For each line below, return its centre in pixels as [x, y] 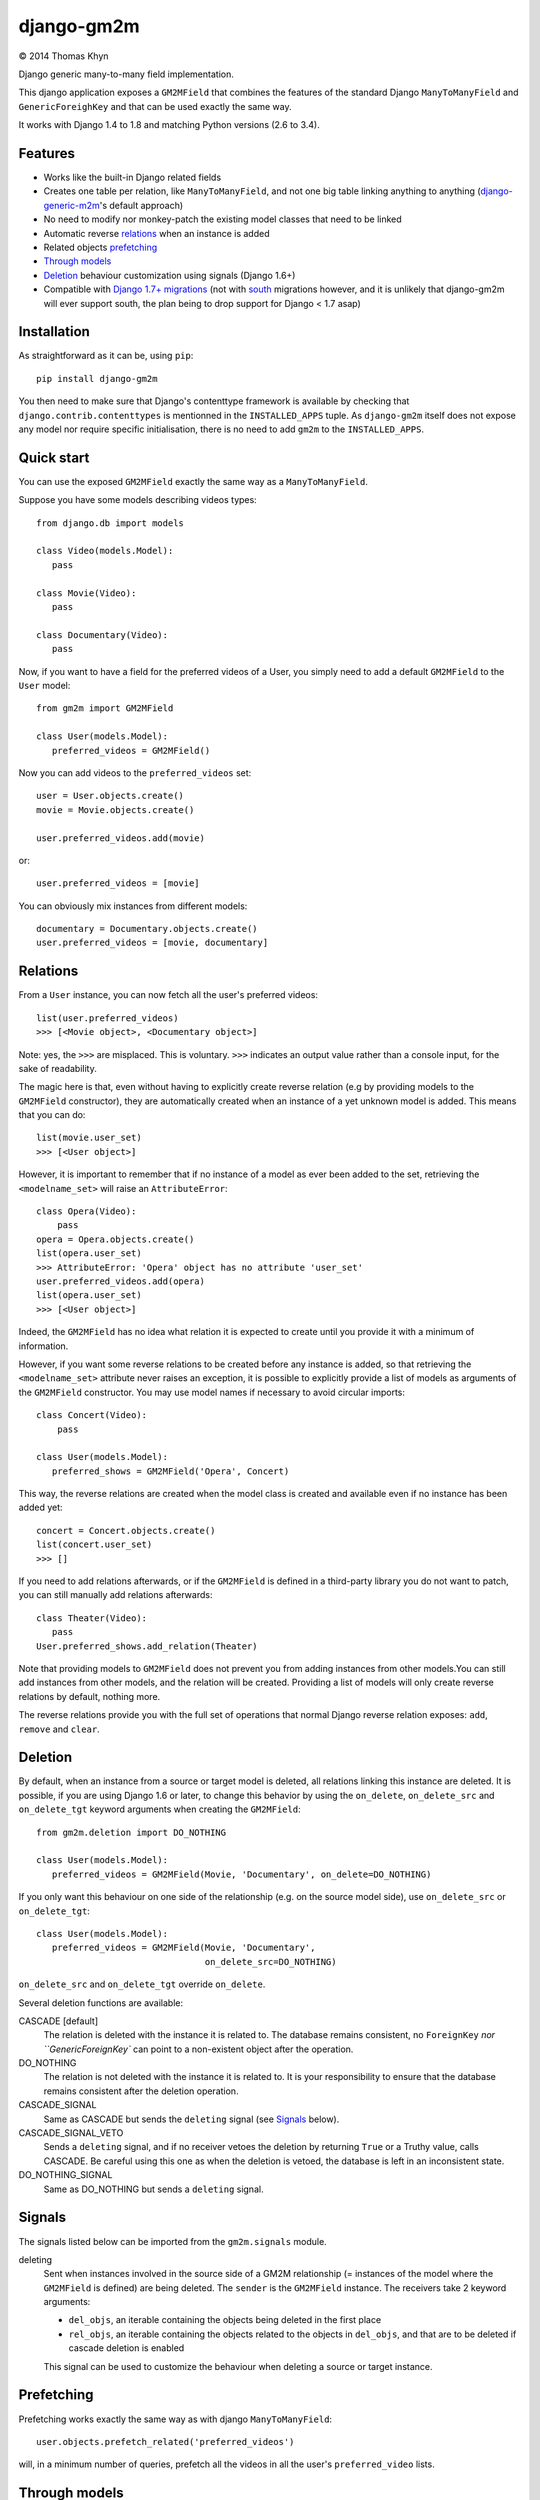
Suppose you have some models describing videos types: [137, 500]
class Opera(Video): [86, 1211]
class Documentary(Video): [102, 634]
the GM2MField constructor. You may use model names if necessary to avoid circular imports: [211, 1392]
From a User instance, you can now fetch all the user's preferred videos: [168, 995]
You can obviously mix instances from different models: [133, 906]
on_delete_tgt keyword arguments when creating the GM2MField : [159, 1809]
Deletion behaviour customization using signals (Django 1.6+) [169, 275]
